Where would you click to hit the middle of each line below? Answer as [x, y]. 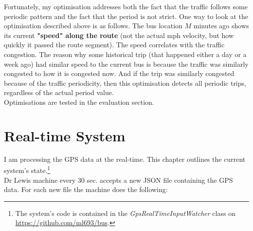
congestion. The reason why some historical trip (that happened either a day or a [125, 54]
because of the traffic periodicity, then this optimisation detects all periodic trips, [125, 83]
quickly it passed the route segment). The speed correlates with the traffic [114, 45]
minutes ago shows [221, 26]
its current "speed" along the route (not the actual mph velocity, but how [119, 35]
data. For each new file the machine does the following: [86, 189]
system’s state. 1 [27, 169]
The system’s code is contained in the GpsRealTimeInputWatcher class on [125, 213]
